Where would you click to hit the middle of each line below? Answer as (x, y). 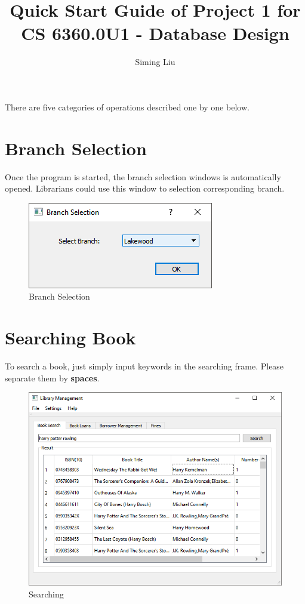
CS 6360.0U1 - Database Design (155, 33)
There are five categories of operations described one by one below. (127, 107)
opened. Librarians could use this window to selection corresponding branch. (145, 188)
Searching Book (70, 338)
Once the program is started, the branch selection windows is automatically (143, 176)
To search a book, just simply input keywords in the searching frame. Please (144, 366)
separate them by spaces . (52, 377)
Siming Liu (155, 62)
